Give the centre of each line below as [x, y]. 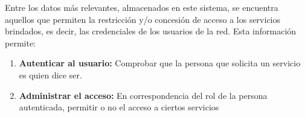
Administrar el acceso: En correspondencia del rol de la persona [143, 95]
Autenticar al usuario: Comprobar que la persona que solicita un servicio [160, 63]
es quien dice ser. [50, 74]
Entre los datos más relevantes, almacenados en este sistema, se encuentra [142, 7]
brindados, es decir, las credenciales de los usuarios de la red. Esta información [151, 31]
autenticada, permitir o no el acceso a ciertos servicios [119, 107]
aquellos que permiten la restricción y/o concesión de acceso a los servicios [143, 19]
